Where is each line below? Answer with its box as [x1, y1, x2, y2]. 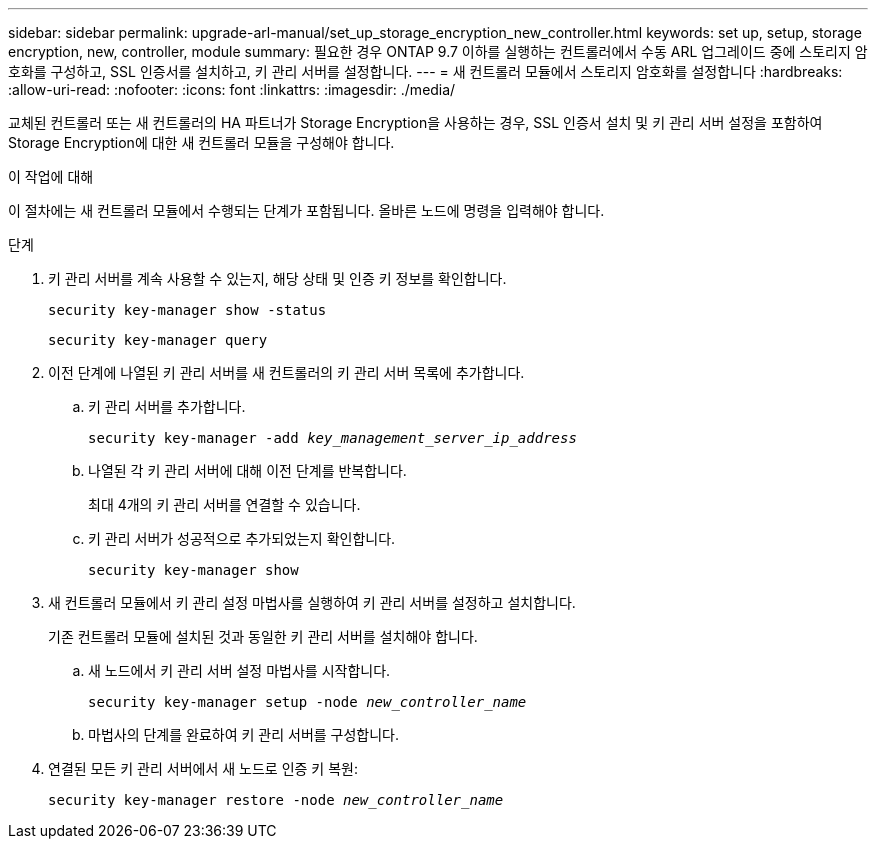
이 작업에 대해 [8, 168, 94, 185]
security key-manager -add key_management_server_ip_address [88, 430, 577, 446]
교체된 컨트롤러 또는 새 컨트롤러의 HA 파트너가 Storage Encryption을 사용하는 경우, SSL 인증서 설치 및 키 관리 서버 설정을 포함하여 [8, 114, 823, 131]
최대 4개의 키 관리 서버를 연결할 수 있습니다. [88, 496, 361, 513]
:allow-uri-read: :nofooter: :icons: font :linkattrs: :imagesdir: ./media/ [8, 81, 456, 98]
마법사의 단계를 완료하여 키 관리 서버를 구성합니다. [88, 726, 400, 743]
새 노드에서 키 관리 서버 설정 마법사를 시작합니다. [88, 662, 391, 679]
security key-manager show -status [48, 302, 327, 318]
